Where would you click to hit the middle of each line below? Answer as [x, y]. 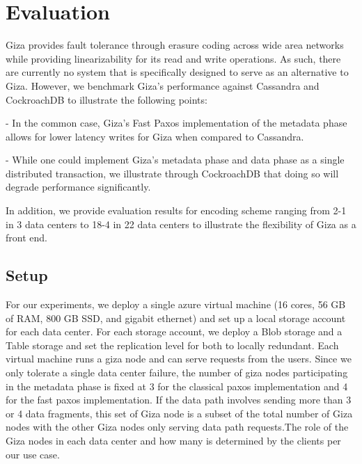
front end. [26, 238]
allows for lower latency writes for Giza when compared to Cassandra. [155, 136]
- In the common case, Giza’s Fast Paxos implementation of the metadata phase [176, 123]
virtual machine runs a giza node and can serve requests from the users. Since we [179, 359]
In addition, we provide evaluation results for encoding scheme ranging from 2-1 [176, 210]
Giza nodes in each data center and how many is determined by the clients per [173, 440]
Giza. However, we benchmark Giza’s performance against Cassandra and [163, 85]
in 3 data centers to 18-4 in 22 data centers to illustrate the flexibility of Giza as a [181, 224]
